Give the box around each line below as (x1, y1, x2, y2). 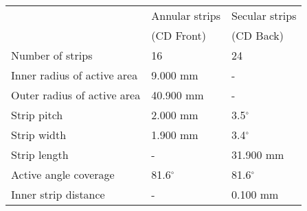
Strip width (11, 127, 67, 142)
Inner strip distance (11, 186, 105, 202)
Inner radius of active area (11, 67, 138, 83)
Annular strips (151, 8, 220, 23)
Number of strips (11, 47, 93, 63)
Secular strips (231, 8, 297, 23)
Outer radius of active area (11, 87, 141, 103)
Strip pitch (11, 107, 63, 123)
